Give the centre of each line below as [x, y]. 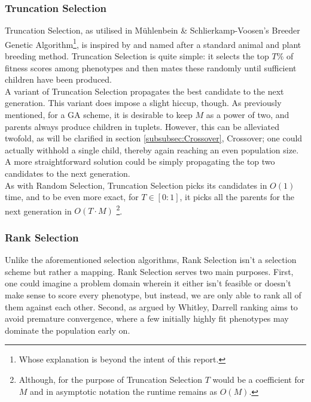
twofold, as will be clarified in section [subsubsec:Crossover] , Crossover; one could [154, 138]
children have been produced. [58, 79]
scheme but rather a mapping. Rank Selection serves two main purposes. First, [149, 271]
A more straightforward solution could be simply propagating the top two [140, 161]
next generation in [38, 211]
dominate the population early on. [68, 330]
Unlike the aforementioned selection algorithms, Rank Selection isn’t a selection [151, 260]
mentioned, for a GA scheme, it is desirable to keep [99, 115]
